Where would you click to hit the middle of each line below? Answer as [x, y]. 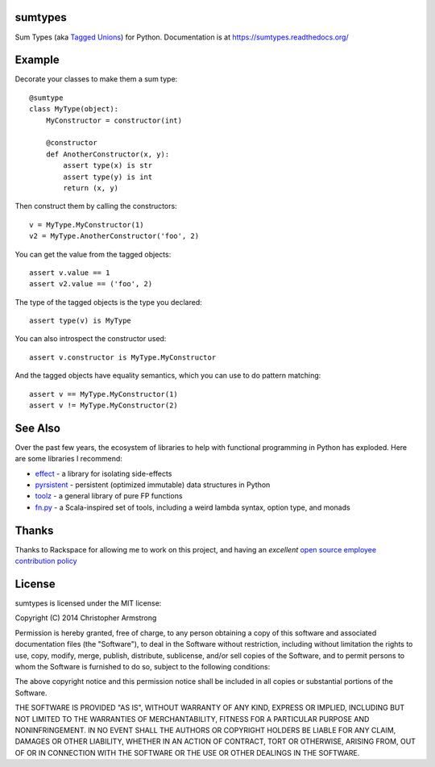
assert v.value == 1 [70, 273]
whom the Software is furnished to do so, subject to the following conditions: [143, 667]
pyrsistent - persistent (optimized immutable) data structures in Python [153, 485]
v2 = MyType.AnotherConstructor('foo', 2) [114, 236]
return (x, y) [91, 188]
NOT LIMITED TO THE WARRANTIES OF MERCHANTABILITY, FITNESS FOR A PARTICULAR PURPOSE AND [192, 719]
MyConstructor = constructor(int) [114, 120]
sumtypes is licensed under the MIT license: [88, 603]
